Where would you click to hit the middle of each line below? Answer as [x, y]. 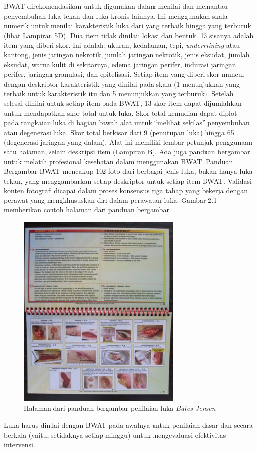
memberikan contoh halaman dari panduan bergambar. [88, 210]
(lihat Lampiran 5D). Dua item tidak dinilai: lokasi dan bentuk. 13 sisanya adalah [129, 35]
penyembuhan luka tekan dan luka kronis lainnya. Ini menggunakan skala [116, 16]
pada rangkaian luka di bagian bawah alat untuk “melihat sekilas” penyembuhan [127, 123]
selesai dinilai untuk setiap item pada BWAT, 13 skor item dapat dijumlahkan [123, 103]
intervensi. [20, 444]
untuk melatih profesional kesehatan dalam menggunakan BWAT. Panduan [119, 161]
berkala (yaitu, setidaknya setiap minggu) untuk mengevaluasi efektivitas [115, 434]
